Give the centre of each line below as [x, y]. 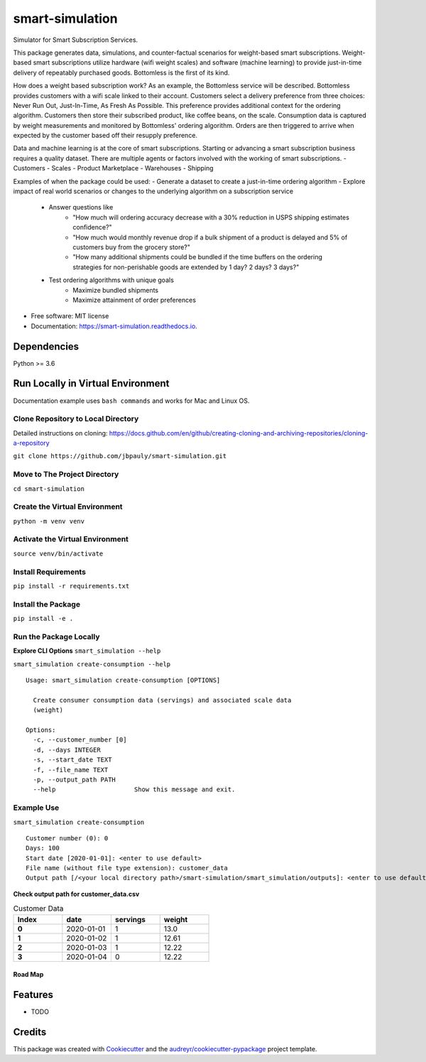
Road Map [28, 975]
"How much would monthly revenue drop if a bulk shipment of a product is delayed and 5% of [210, 237]
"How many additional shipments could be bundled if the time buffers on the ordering [197, 257]
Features [33, 995]
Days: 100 [43, 848]
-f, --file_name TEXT [71, 770]
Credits [30, 1032]
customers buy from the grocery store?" [132, 247]
